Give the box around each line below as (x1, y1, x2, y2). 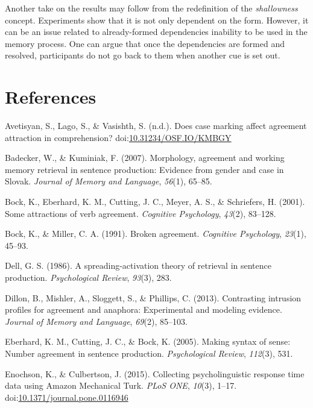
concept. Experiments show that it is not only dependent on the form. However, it (5, 13, 309, 26)
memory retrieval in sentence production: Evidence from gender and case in (5, 163, 284, 175)
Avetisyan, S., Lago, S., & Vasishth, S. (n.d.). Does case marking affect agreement (5, 119, 307, 132)
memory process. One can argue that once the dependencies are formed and (5, 37, 285, 49)
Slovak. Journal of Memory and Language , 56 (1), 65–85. (5, 175, 212, 187)
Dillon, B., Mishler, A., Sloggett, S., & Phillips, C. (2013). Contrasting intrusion (5, 291, 302, 304)
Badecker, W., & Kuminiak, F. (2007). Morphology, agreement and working (5, 151, 285, 164)
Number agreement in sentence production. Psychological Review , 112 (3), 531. (5, 347, 293, 359)
